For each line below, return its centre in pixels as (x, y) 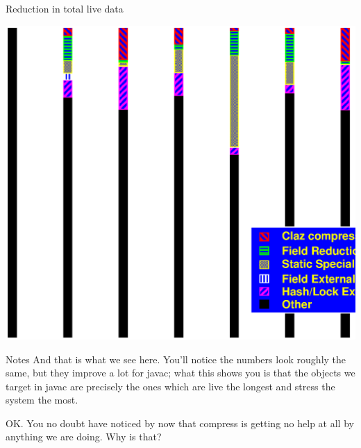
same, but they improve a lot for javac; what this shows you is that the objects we (180, 373)
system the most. (42, 400)
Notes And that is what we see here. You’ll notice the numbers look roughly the (176, 359)
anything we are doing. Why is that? (84, 437)
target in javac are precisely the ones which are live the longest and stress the (170, 386)
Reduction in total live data (65, 8)
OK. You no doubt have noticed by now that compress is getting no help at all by (180, 423)
